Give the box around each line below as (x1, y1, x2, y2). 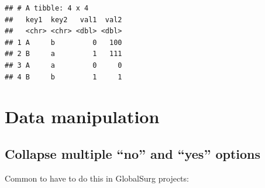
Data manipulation (5, 105, 160, 128)
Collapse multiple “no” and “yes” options (5, 144, 261, 162)
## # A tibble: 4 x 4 (5, 4, 89, 12)
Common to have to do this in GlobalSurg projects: (5, 172, 189, 184)
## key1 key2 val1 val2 (5, 15, 122, 24)
